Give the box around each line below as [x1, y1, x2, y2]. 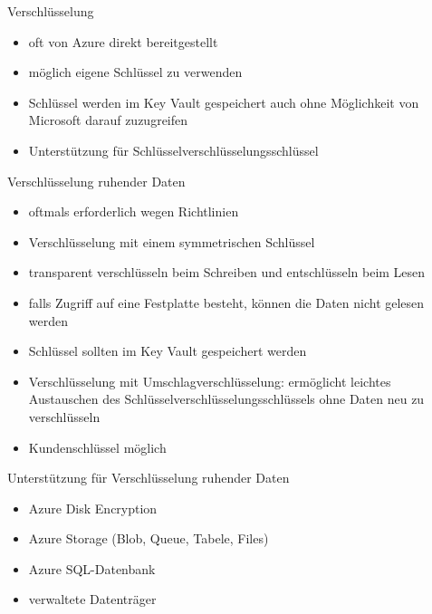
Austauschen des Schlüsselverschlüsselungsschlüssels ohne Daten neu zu [28, 389, 425, 408]
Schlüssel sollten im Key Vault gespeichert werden [28, 341, 307, 360]
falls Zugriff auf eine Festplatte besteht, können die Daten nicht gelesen [28, 293, 425, 312]
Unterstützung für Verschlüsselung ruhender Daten [7, 468, 290, 487]
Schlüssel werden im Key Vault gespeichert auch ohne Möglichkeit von [28, 92, 419, 111]
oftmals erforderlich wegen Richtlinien [28, 202, 239, 221]
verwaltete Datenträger [28, 590, 157, 609]
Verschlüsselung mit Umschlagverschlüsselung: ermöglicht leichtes [28, 371, 391, 390]
